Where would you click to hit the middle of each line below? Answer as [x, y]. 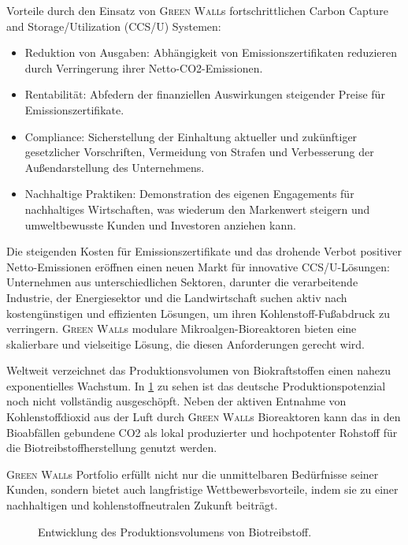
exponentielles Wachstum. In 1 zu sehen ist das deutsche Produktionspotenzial [196, 385]
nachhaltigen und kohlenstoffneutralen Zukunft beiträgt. [142, 505]
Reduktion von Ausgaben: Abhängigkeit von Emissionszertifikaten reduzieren [211, 52]
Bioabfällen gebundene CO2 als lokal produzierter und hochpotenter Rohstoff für [202, 432]
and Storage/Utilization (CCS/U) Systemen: [114, 26]
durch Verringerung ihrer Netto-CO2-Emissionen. [144, 67]
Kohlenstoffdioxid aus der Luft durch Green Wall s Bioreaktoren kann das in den [204, 417]
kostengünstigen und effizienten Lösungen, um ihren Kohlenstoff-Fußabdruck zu [198, 313]
